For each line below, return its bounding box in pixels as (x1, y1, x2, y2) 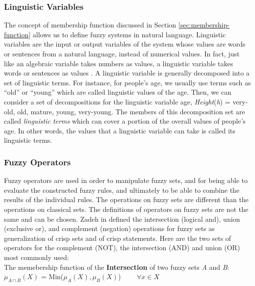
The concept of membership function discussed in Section (4, 20, 177, 30)
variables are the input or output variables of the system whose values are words (4, 39, 246, 49)
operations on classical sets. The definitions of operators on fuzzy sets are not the (4, 204, 249, 214)
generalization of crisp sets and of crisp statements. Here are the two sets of (4, 233, 231, 243)
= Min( (41, 271, 64, 282)
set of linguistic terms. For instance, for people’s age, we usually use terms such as (4, 77, 251, 87)
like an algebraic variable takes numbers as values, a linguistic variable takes (4, 58, 233, 68)
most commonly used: (4, 252, 69, 262)
